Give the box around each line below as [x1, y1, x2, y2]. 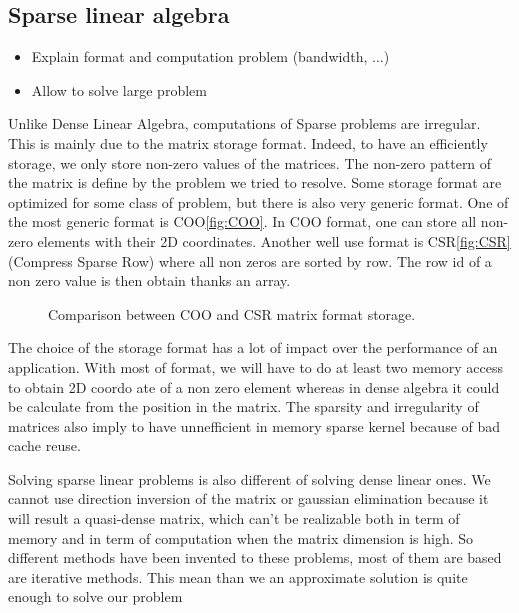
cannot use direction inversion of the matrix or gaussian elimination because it [8, 488, 489, 509]
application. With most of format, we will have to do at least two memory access [8, 356, 503, 377]
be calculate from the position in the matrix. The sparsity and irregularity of [8, 396, 479, 417]
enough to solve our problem [8, 586, 183, 607]
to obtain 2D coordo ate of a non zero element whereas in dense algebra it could [8, 376, 500, 397]
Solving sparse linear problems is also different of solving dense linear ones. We [8, 468, 491, 489]
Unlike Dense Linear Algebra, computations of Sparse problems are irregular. [8, 113, 481, 134]
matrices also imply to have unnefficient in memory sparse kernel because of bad [8, 415, 501, 436]
